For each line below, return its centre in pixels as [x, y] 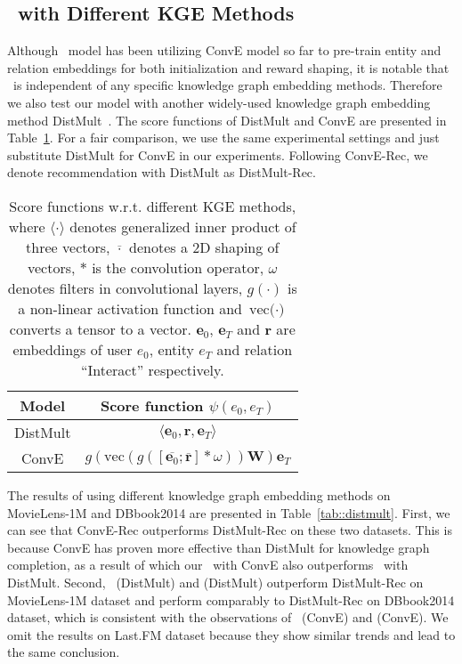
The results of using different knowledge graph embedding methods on [199, 494]
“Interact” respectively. [152, 369]
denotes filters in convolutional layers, [125, 287]
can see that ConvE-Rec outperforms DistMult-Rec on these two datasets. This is [230, 530]
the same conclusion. [64, 652]
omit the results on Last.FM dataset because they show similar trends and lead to [231, 634]
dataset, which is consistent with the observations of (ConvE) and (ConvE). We [228, 617]
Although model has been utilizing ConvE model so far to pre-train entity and [224, 50]
